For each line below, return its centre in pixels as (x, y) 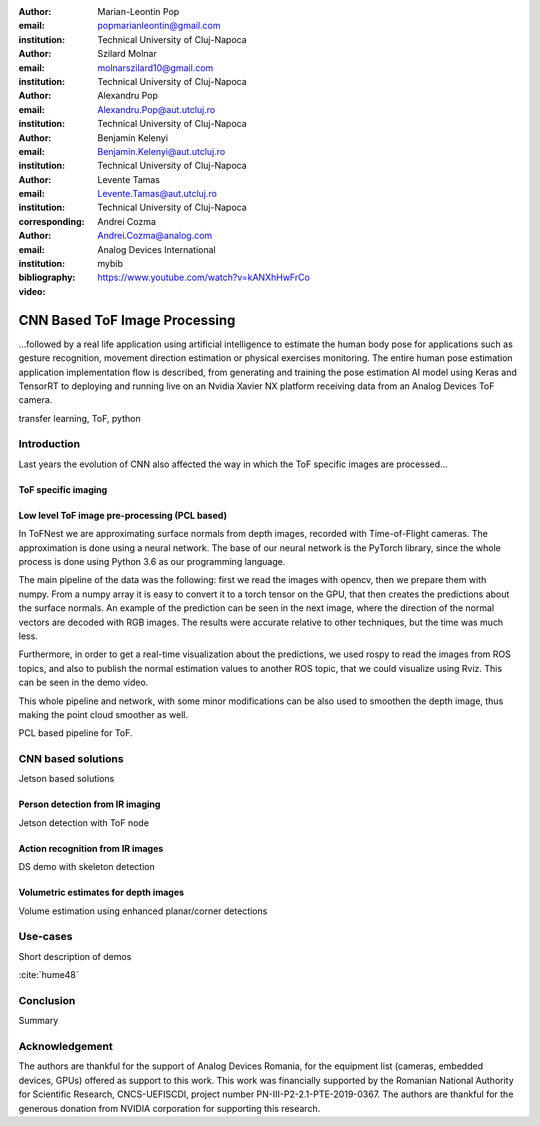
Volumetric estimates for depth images (101, 892)
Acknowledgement (66, 1047)
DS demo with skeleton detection (86, 867)
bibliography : (47, 277)
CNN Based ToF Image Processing (127, 320)
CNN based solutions (71, 759)
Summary (38, 1021)
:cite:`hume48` (48, 975)
